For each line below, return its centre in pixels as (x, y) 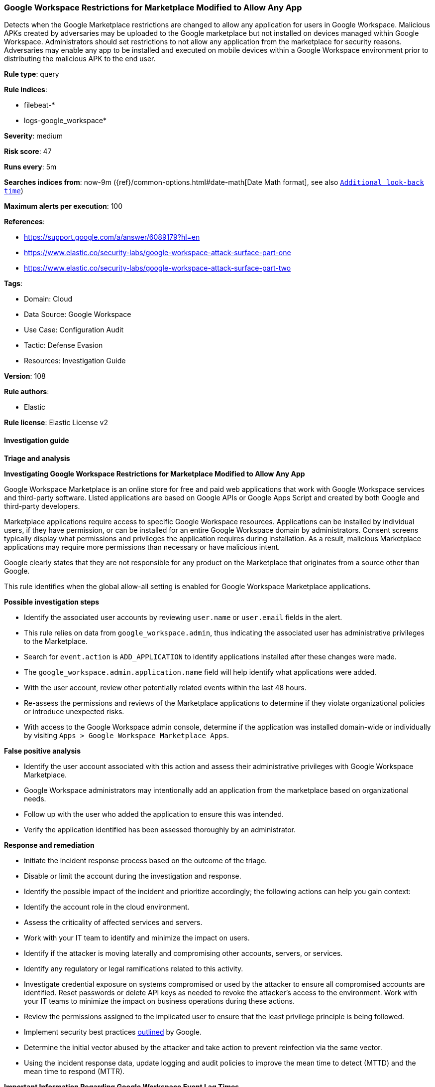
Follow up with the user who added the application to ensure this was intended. (154, 814)
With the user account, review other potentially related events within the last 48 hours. (165, 687)
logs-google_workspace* (65, 121)
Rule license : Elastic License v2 (56, 423)
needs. (35, 798)
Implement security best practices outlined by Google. (113, 1032)
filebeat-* (40, 105)
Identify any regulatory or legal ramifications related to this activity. (134, 968)
